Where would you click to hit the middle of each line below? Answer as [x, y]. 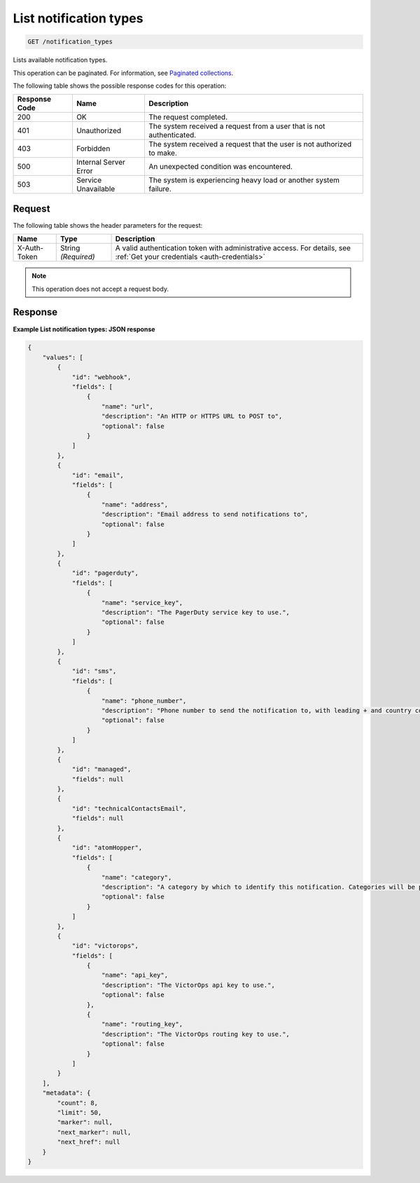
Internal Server [101, 163]
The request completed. [188, 117]
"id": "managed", [101, 770]
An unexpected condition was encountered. [220, 167]
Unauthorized [99, 131]
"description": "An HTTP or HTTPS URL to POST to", [192, 416]
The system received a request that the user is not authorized [250, 144]
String [70, 248]
